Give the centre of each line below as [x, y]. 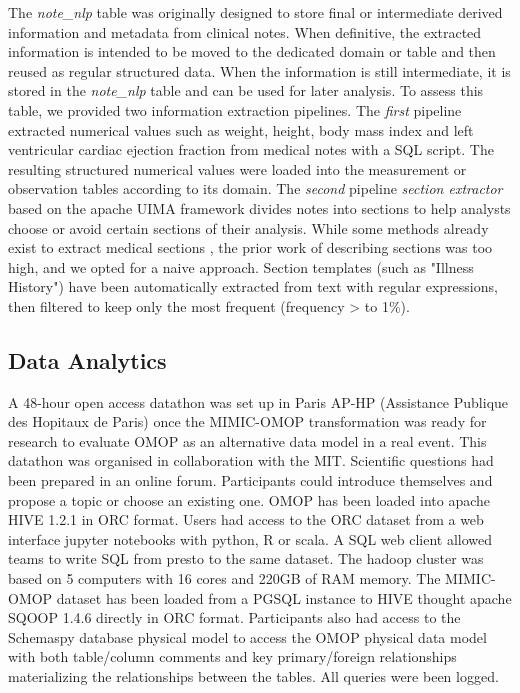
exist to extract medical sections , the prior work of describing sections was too [250, 247]
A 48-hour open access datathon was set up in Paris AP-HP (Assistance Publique [258, 401]
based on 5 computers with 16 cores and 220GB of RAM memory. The [224, 578]
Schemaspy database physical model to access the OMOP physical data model [247, 636]
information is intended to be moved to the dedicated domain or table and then [252, 51]
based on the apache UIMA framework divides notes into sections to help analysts [259, 207]
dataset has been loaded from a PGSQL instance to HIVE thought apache [284, 597]
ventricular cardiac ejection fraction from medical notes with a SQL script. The [251, 149]
